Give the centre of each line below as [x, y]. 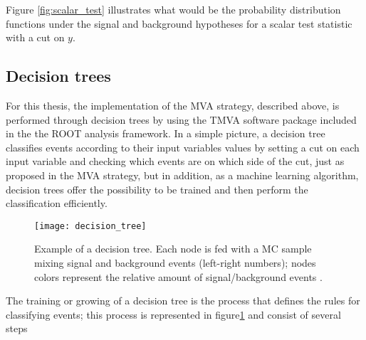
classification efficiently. [57, 203]
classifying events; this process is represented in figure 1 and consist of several [173, 314]
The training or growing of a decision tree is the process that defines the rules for [183, 301]
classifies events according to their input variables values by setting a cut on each [183, 147]
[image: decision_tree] [90, 226]
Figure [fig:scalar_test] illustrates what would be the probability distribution [173, 9]
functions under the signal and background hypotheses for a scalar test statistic [179, 23]
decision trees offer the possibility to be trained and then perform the [157, 189]
